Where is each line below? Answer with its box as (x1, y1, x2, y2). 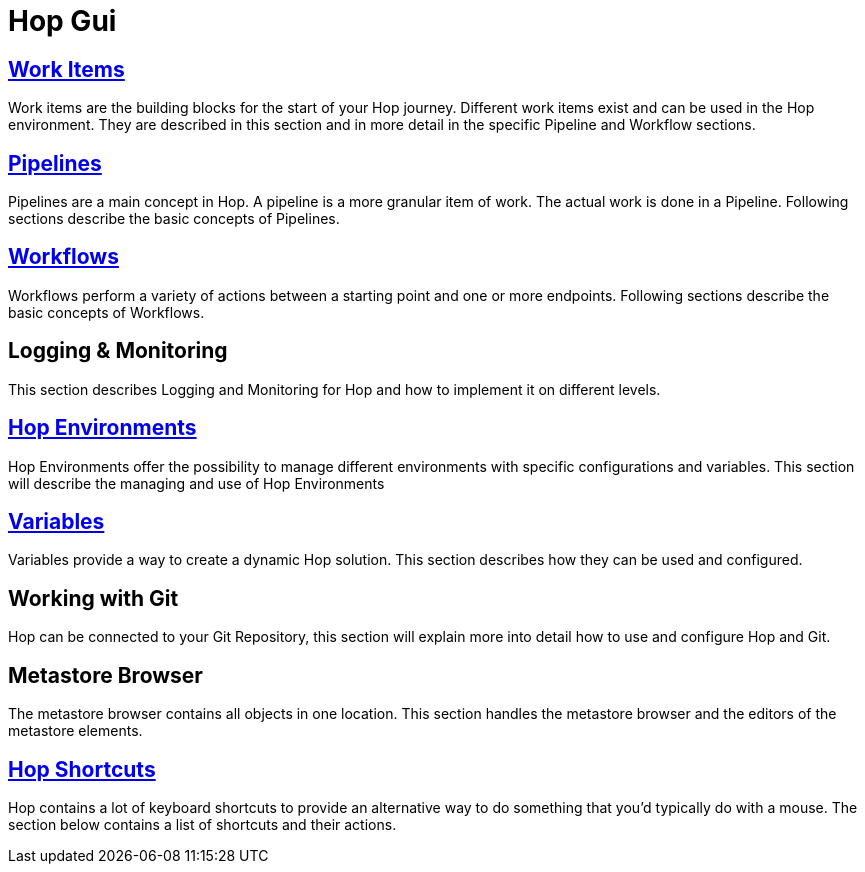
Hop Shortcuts (8, 756, 156, 782)
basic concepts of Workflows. (8, 303, 205, 321)
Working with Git (8, 585, 179, 611)
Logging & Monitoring (8, 338, 228, 364)
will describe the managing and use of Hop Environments (8, 474, 385, 492)
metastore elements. (8, 722, 143, 740)
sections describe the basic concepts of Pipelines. (8, 210, 340, 228)
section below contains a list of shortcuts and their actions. (8, 815, 397, 833)
